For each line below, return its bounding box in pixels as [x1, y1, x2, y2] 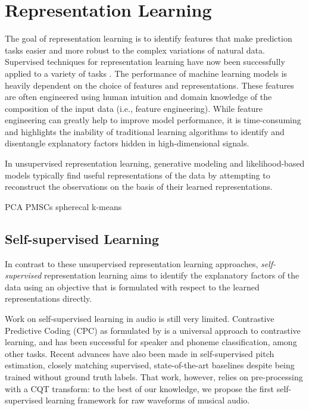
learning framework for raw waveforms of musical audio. [45, 394, 250, 406]
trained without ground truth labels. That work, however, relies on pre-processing [5, 370, 303, 383]
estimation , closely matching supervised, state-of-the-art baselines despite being [5, 359, 295, 371]
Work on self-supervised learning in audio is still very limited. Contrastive [5, 312, 274, 325]
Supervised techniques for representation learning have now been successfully [5, 55, 285, 68]
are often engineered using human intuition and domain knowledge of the [5, 90, 272, 103]
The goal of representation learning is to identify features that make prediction [5, 32, 292, 45]
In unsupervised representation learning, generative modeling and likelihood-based [5, 157, 305, 170]
